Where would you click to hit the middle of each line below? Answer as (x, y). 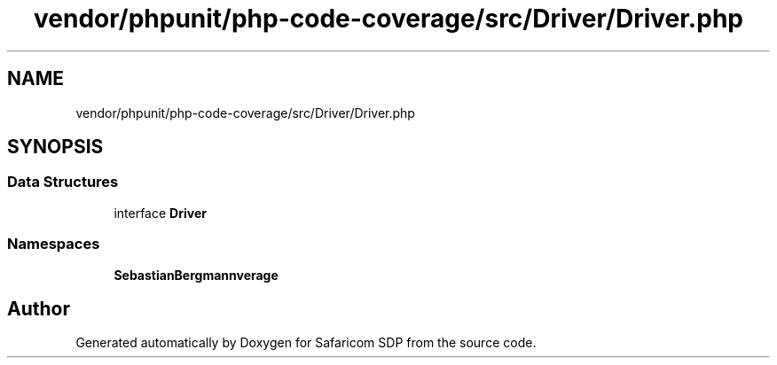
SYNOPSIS (55, 147)
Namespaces (54, 244)
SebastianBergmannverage (196, 275)
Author (39, 308)
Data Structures (63, 182)
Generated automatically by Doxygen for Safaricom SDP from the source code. (306, 343)
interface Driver (160, 213)
